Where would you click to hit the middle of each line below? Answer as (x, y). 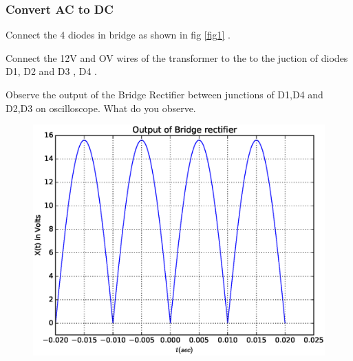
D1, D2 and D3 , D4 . (51, 71)
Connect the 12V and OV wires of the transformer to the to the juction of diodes (177, 57)
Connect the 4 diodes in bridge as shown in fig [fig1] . (118, 35)
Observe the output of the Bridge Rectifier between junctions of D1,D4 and (164, 94)
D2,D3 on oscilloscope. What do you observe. (101, 108)
